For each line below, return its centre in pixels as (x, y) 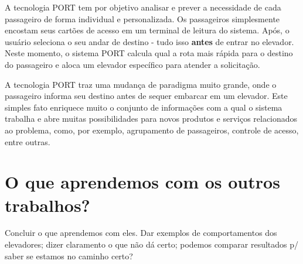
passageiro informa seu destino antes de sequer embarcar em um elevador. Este (146, 96)
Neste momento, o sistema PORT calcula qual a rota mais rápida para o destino (149, 53)
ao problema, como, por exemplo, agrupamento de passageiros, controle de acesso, (152, 130)
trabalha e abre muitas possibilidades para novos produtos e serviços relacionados (151, 119)
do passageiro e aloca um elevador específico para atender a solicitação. (132, 64)
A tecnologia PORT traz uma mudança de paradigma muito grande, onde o (141, 84)
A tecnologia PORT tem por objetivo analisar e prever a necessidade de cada (143, 7)
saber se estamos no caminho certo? (69, 256)
